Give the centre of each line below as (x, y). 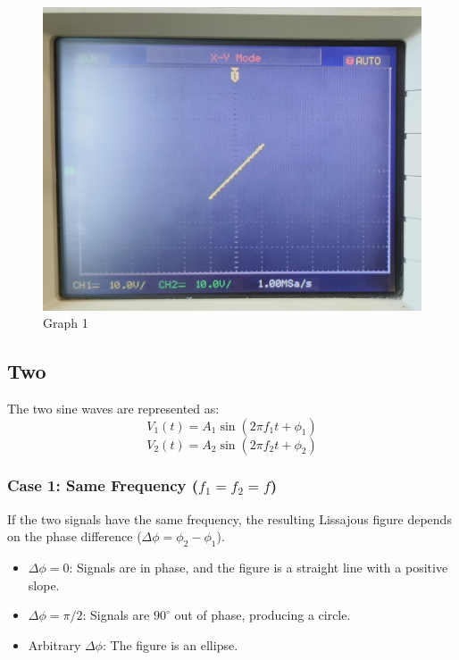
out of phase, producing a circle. (263, 615)
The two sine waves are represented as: (113, 408)
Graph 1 (66, 323)
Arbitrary (54, 644)
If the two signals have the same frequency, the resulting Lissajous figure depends (229, 518)
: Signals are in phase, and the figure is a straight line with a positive (259, 568)
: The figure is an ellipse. (170, 644)
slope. (44, 585)
